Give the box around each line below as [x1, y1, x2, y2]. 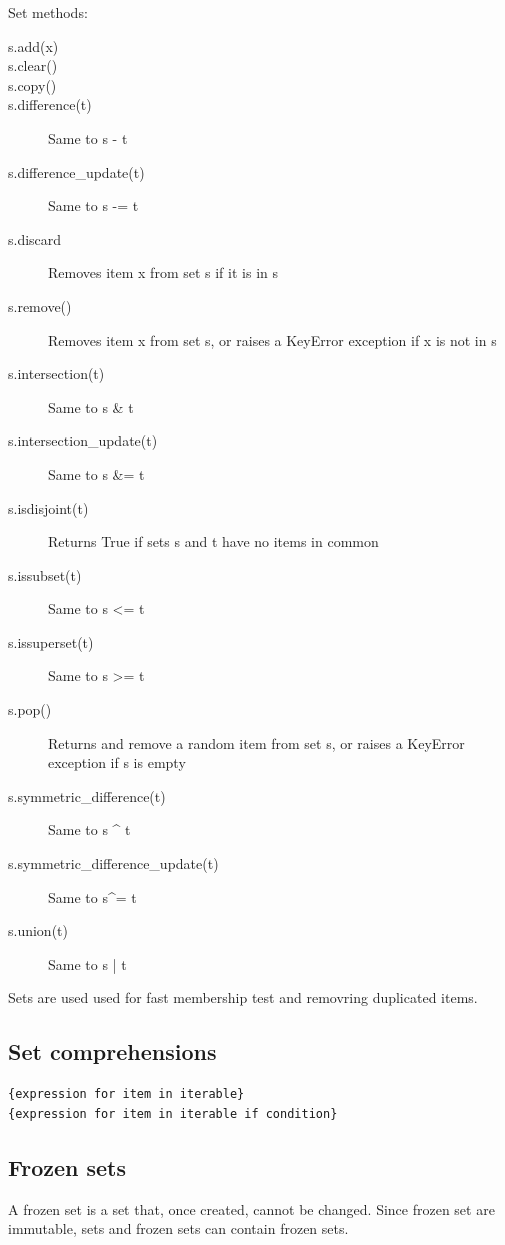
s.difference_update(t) [8, 161, 145, 182]
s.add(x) [8, 35, 59, 56]
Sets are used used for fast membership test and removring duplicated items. [8, 987, 478, 1008]
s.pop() [8, 699, 52, 720]
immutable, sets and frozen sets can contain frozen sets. [8, 1218, 349, 1239]
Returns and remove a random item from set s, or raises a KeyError [48, 732, 465, 753]
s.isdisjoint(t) [8, 497, 89, 518]
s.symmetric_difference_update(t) [8, 853, 219, 874]
